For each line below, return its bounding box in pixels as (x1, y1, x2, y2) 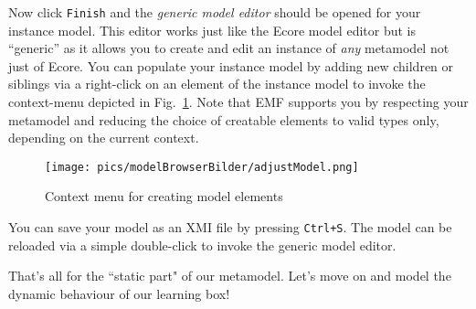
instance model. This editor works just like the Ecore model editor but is (8, 20, 416, 39)
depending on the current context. (8, 128, 199, 147)
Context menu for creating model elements (45, 186, 283, 206)
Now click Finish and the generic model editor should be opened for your (8, 3, 421, 21)
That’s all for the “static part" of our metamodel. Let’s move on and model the (8, 266, 451, 285)
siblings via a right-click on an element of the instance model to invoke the (8, 74, 426, 93)
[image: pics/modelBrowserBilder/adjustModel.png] (45, 160, 359, 174)
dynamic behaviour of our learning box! (8, 283, 230, 303)
